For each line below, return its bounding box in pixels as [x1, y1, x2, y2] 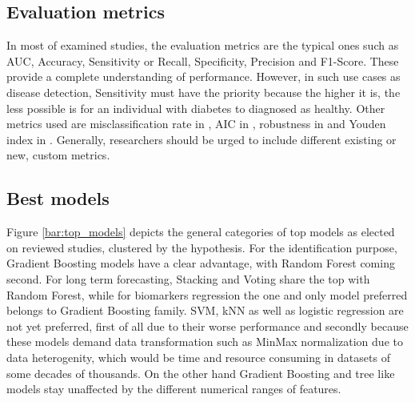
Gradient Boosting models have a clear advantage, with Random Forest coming [6, 255, 395, 271]
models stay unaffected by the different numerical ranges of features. [6, 380, 341, 397]
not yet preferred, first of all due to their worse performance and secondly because [6, 317, 409, 334]
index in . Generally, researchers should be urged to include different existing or [6, 131, 397, 147]
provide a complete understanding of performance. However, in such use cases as [6, 68, 401, 85]
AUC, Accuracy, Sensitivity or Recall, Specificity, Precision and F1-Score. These [6, 52, 399, 69]
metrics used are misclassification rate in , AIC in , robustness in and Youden [6, 115, 386, 132]
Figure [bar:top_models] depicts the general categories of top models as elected [6, 223, 395, 240]
